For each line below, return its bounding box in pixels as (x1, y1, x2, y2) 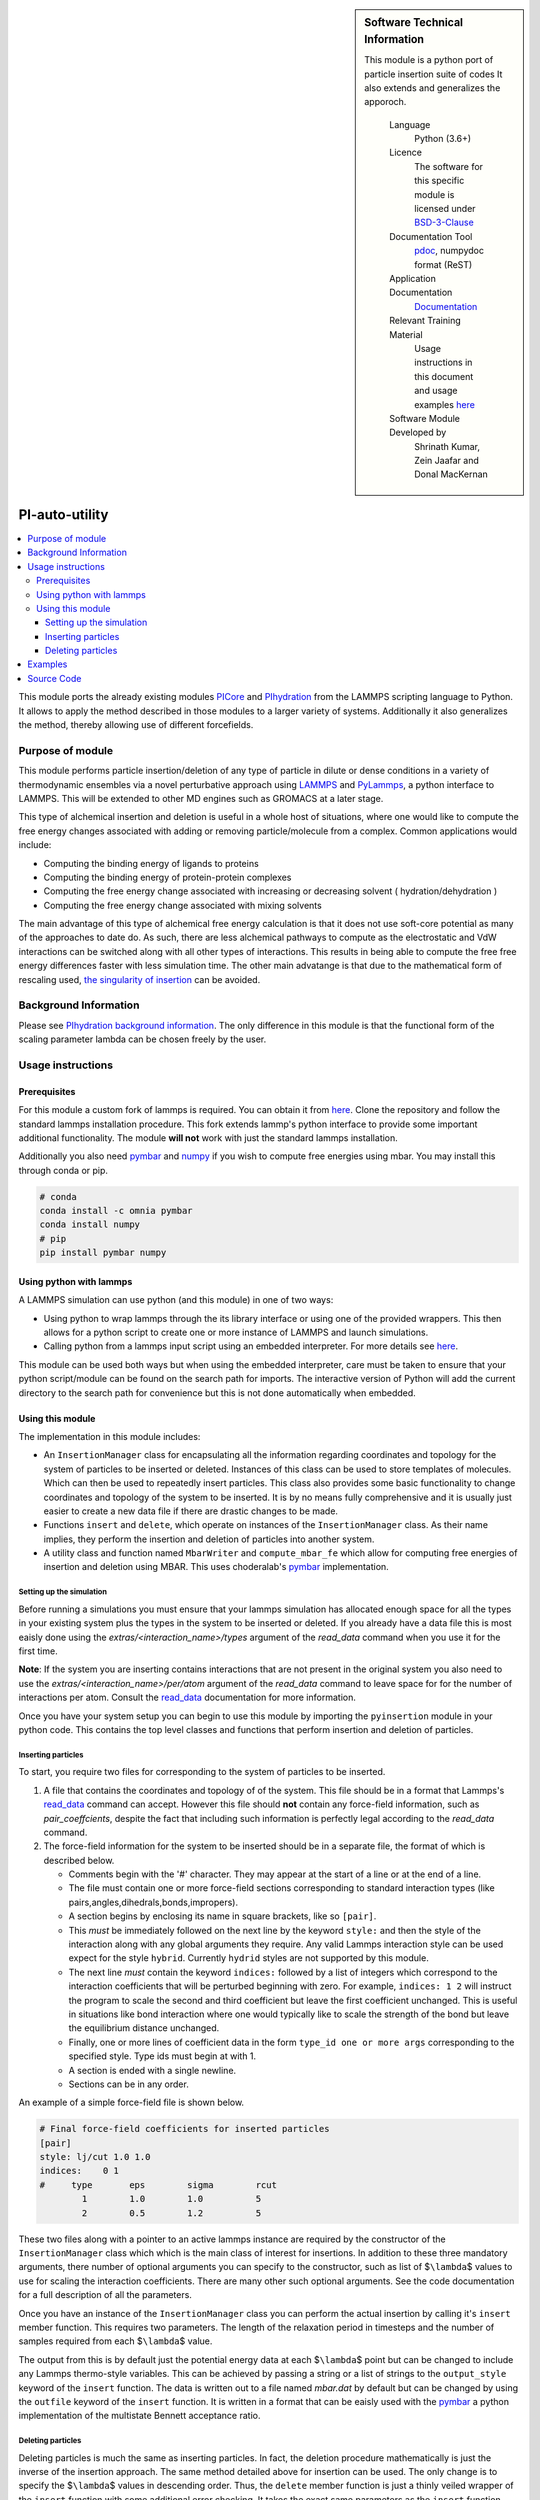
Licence (389, 146, 422, 159)
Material (389, 328, 424, 340)
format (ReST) (414, 258, 473, 270)
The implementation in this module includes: (18, 1430, 201, 1442)
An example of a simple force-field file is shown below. (18, 2096, 245, 2109)
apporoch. (364, 96, 407, 108)
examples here (414, 398, 475, 410)
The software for (414, 160, 484, 172)
